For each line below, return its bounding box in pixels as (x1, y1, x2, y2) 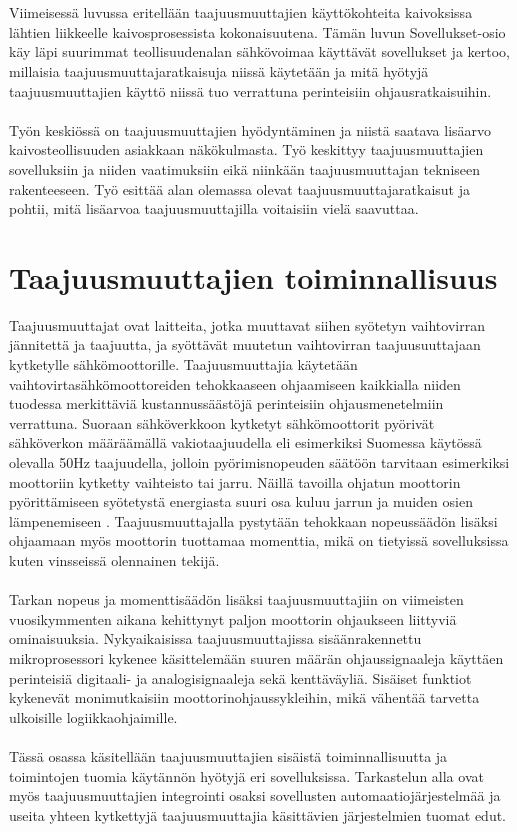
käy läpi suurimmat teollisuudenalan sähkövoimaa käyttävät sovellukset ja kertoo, (9, 41, 510, 62)
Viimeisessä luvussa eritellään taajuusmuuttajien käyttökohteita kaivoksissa (9, 2, 473, 23)
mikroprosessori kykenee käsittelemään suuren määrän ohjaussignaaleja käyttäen (9, 647, 504, 668)
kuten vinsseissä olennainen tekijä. (9, 549, 220, 570)
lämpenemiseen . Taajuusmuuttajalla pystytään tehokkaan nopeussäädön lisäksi (9, 510, 498, 531)
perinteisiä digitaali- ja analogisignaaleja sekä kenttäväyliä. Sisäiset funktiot (9, 667, 472, 688)
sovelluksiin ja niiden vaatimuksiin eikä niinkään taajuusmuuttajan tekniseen (9, 158, 481, 179)
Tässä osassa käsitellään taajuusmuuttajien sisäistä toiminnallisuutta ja (9, 745, 448, 766)
